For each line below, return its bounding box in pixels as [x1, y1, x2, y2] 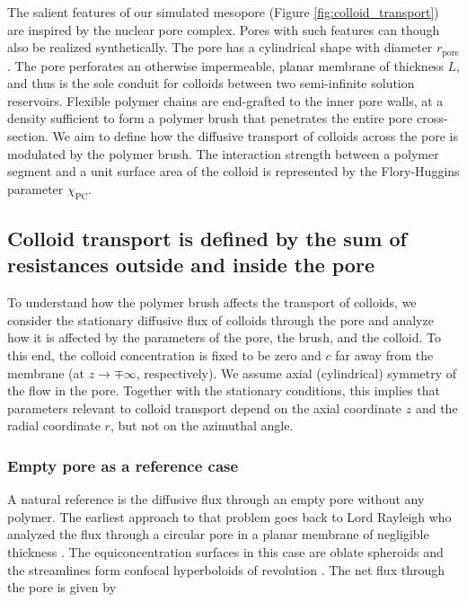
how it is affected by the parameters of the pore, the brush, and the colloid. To [7, 328, 441, 347]
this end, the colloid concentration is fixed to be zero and [7, 345, 322, 364]
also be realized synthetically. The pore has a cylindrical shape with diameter [7, 38, 433, 57]
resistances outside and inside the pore [7, 251, 374, 279]
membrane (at [7, 363, 84, 382]
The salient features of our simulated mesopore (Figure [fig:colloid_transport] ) [7, 3, 439, 21]
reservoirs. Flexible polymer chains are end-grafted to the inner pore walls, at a [7, 91, 444, 110]
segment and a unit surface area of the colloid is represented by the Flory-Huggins [7, 162, 460, 181]
